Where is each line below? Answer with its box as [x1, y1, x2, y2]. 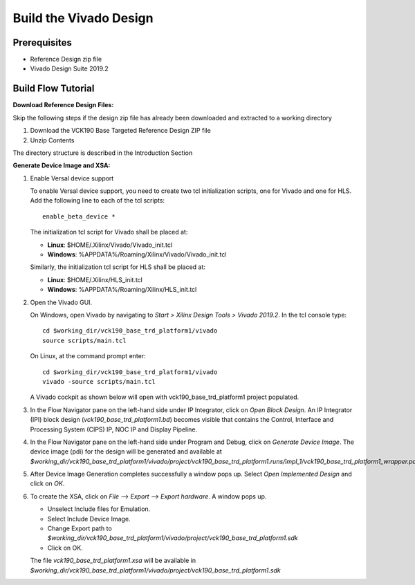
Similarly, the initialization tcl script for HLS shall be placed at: [30, 263, 205, 271]
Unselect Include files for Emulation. [47, 505, 151, 513]
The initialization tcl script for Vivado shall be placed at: [30, 228, 188, 236]
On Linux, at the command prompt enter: [30, 352, 146, 360]
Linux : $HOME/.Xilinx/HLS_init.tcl [47, 275, 143, 284]
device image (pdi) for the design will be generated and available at [30, 447, 223, 456]
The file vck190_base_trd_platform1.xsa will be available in [30, 557, 196, 565]
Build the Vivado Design [12, 10, 154, 26]
